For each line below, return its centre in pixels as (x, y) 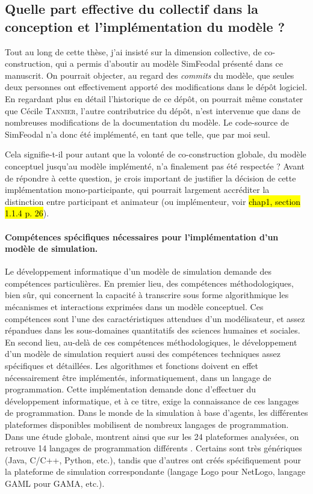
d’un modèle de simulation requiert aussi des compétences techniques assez (143, 354)
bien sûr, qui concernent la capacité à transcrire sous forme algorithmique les (147, 295)
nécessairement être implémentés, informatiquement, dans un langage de (138, 377)
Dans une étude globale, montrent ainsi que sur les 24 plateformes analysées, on (152, 436)
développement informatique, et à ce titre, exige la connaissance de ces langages (152, 401)
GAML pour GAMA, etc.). (55, 483)
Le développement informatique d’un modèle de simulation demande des (138, 271)
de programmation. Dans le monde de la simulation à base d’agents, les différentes (156, 413)
